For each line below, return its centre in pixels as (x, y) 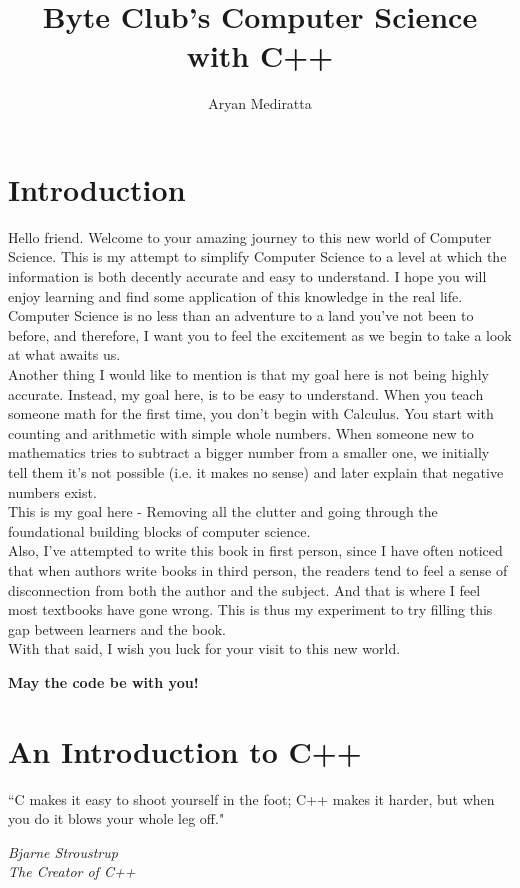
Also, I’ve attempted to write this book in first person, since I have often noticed (255, 550)
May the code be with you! (103, 681)
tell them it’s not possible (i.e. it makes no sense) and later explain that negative (256, 471)
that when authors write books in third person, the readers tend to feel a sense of (258, 569)
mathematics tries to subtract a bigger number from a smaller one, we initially (249, 452)
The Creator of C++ (72, 871)
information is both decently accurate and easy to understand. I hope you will (247, 276)
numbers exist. (52, 491)
